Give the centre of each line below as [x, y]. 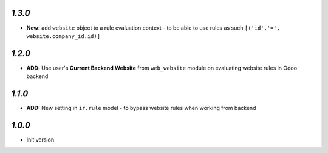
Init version [40, 140]
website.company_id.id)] [63, 36]
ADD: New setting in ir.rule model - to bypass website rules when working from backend [141, 108]
